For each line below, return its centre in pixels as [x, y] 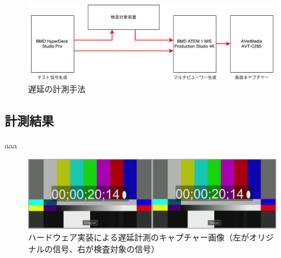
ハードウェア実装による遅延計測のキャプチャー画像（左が [139, 237]
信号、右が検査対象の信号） [106, 248]
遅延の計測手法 [57, 88]
